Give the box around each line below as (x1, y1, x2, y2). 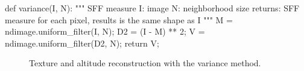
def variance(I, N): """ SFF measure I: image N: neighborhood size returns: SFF (5, 2, 300, 14)
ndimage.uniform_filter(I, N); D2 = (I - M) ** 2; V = (5, 25, 205, 38)
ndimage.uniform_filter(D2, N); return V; (5, 36, 159, 49)
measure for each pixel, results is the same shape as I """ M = (5, 13, 233, 26)
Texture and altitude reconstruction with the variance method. (29, 57, 261, 69)
